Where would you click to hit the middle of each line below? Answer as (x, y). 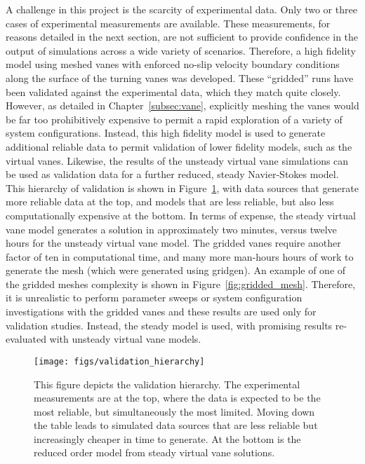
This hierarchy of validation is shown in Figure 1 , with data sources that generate (182, 187)
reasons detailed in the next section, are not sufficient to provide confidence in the (182, 37)
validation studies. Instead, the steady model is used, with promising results (169, 325)
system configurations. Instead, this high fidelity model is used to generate (166, 133)
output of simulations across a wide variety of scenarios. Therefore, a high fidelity (181, 50)
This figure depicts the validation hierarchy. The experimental (167, 384)
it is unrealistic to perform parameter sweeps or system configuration (154, 298)
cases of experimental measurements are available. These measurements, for (168, 23)
